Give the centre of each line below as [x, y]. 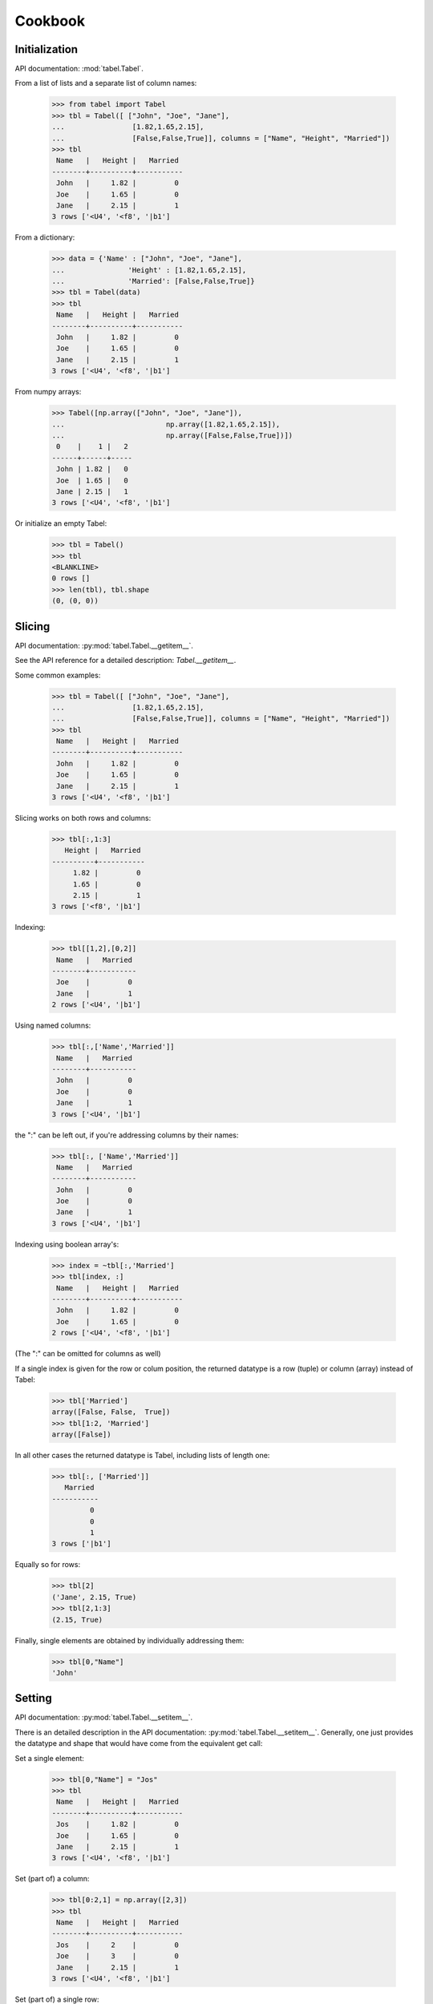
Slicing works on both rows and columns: [83, 818]
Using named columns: [53, 1025]
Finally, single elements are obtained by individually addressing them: [129, 1640]
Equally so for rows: [47, 1565]
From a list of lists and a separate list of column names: [106, 83]
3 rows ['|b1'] [81, 1544]
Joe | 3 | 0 [118, 1956]
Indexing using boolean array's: [67, 1244]
